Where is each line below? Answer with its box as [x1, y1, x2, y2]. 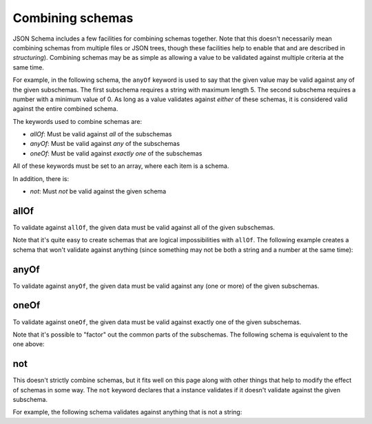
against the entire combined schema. [12, 105, 118, 113]
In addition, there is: [12, 174, 69, 182]
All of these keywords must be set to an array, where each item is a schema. [12, 162, 229, 170]
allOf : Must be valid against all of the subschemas [30, 130, 172, 138]
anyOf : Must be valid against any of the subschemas [30, 140, 180, 148]
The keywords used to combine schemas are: [12, 117, 143, 125]
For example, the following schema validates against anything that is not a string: [12, 408, 242, 416]
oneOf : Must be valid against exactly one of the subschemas [30, 149, 203, 158]
